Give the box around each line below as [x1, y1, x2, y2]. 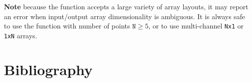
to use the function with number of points [4, 21, 130, 31]
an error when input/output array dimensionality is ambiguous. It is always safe [4, 11, 245, 21]
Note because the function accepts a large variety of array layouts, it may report [4, 1, 249, 11]
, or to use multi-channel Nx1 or [148, 21, 244, 31]
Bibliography [4, 59, 93, 79]
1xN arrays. [4, 30, 37, 40]
